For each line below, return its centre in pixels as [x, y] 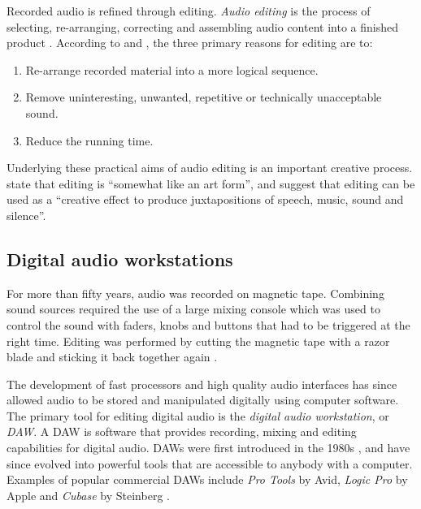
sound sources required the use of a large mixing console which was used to [193, 309]
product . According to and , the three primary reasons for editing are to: [190, 43]
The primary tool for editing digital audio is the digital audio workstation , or [198, 415]
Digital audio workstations [120, 259]
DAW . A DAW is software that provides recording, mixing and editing [182, 431]
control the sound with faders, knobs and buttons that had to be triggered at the [208, 324]
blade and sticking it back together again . [112, 357]
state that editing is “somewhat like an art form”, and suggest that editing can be [211, 183]
